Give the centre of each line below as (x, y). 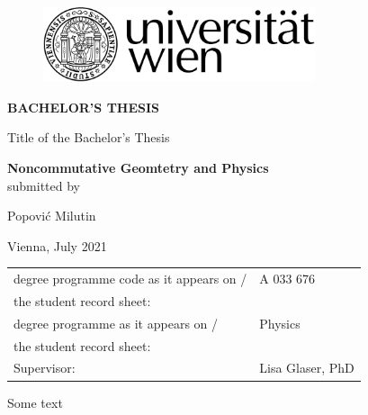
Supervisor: (45, 368)
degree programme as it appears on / (116, 323)
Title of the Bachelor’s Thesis (89, 137)
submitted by (44, 185)
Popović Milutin (52, 216)
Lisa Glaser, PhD (307, 368)
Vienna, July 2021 (57, 245)
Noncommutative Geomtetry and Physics (138, 167)
